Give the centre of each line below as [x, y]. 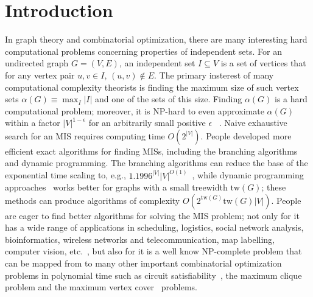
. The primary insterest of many [214, 75]
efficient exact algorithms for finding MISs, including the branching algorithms [151, 151]
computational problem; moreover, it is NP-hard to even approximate [135, 110]
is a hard [291, 99]
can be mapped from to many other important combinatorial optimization [143, 263]
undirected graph [37, 63]
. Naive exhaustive [253, 123]
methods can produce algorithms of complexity [93, 200]
